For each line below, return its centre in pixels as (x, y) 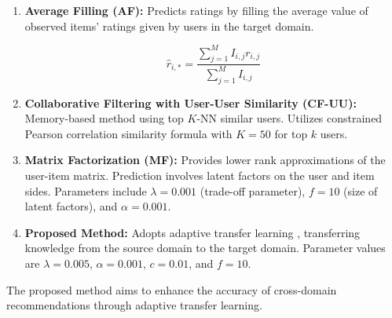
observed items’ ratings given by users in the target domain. (169, 26)
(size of (361, 190)
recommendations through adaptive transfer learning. (134, 305)
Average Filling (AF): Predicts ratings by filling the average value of (196, 10)
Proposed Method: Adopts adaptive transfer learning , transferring (192, 232)
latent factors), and (71, 206)
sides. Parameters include (86, 190)
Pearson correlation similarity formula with (128, 133)
